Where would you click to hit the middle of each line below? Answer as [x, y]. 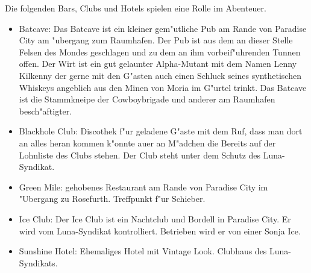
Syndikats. [38, 262]
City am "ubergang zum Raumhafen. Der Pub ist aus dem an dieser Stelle [156, 40]
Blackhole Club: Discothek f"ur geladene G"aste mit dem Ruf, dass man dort [161, 131]
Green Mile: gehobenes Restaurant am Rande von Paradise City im [143, 187]
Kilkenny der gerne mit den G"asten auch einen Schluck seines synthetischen [160, 75]
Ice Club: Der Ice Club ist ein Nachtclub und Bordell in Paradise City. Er [155, 218]
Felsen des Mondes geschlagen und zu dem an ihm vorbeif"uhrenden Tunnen [160, 52]
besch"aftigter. [46, 111]
